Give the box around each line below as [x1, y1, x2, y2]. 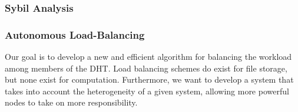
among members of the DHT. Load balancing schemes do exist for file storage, [5, 62, 287, 74]
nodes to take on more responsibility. [5, 96, 138, 108]
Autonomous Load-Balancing [5, 27, 145, 42]
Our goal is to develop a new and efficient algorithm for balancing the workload [5, 50, 292, 63]
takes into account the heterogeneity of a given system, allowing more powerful [5, 84, 289, 97]
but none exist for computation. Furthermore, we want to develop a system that [5, 73, 294, 86]
